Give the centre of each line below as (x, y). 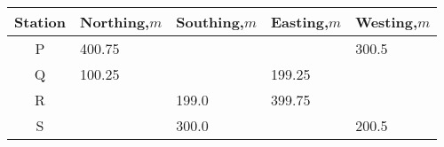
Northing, (115, 22)
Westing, (387, 22)
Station (40, 22)
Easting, (300, 22)
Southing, (210, 22)
